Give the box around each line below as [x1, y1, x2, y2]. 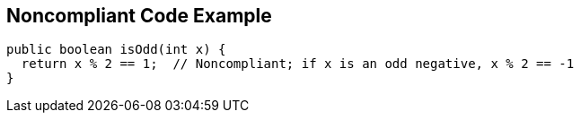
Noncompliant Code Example [6, 4, 272, 27]
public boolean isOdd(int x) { [6, 42, 226, 57]
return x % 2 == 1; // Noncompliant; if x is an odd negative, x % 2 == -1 [21, 56, 575, 72]
